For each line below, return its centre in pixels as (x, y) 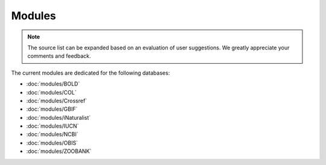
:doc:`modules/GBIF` (52, 109)
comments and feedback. (59, 56)
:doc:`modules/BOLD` (53, 84)
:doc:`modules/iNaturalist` (59, 117)
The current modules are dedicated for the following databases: (91, 73)
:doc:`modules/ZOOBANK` (59, 151)
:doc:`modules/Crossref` (57, 101)
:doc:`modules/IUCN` (53, 126)
